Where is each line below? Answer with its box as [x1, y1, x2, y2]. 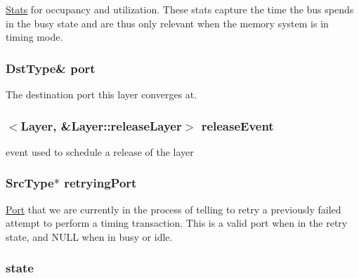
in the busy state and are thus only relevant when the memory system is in [6, 15, 329, 30]
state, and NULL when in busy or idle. [6, 229, 173, 244]
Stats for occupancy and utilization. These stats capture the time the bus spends [6, 2, 354, 16]
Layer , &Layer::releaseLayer [20, 117, 182, 134]
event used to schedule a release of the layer [6, 144, 194, 159]
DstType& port [6, 59, 96, 77]
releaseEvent [201, 117, 274, 134]
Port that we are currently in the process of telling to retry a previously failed [6, 201, 341, 216]
